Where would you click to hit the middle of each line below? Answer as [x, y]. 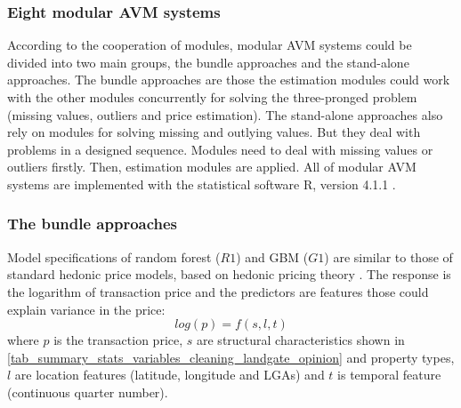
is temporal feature [389, 375]
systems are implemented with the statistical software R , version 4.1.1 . [202, 184]
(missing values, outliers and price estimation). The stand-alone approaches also [225, 114]
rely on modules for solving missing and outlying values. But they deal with [214, 132]
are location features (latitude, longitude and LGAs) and [170, 375]
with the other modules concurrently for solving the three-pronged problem [212, 97]
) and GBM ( [272, 256]
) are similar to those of [388, 256]
